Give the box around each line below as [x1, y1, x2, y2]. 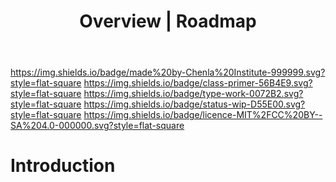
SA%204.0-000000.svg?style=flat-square [10, 120, 185, 132]
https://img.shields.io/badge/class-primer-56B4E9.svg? [83, 77, 313, 89]
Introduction [10, 155, 116, 177]
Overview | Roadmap [79, 10, 257, 33]
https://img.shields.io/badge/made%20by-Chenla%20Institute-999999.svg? [10, 66, 326, 79]
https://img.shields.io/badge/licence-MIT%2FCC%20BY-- [83, 109, 323, 121]
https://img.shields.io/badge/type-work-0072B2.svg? [83, 88, 304, 100]
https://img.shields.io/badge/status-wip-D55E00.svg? [83, 98, 306, 110]
